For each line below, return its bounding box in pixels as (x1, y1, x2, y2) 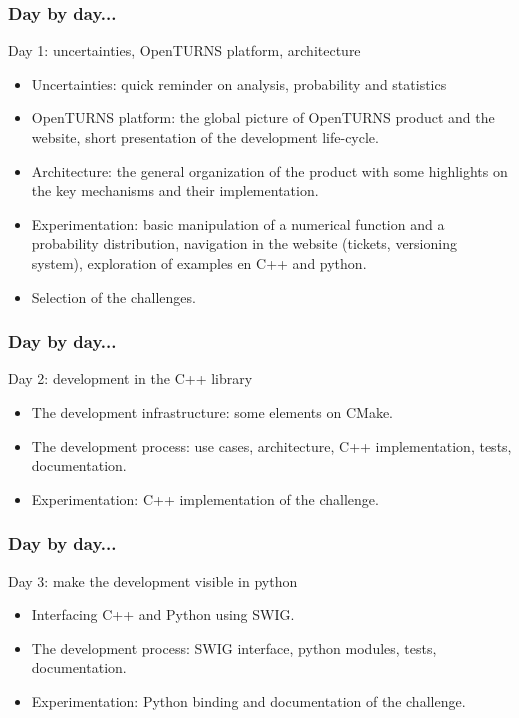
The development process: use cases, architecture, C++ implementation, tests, (31, 435, 512, 456)
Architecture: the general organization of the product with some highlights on (31, 160, 508, 181)
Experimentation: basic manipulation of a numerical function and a (31, 213, 445, 234)
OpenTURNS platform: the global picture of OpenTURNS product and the (31, 107, 495, 128)
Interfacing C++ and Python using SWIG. (31, 604, 295, 625)
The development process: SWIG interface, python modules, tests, (31, 637, 437, 658)
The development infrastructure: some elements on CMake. (31, 401, 393, 422)
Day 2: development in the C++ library (8, 368, 253, 389)
